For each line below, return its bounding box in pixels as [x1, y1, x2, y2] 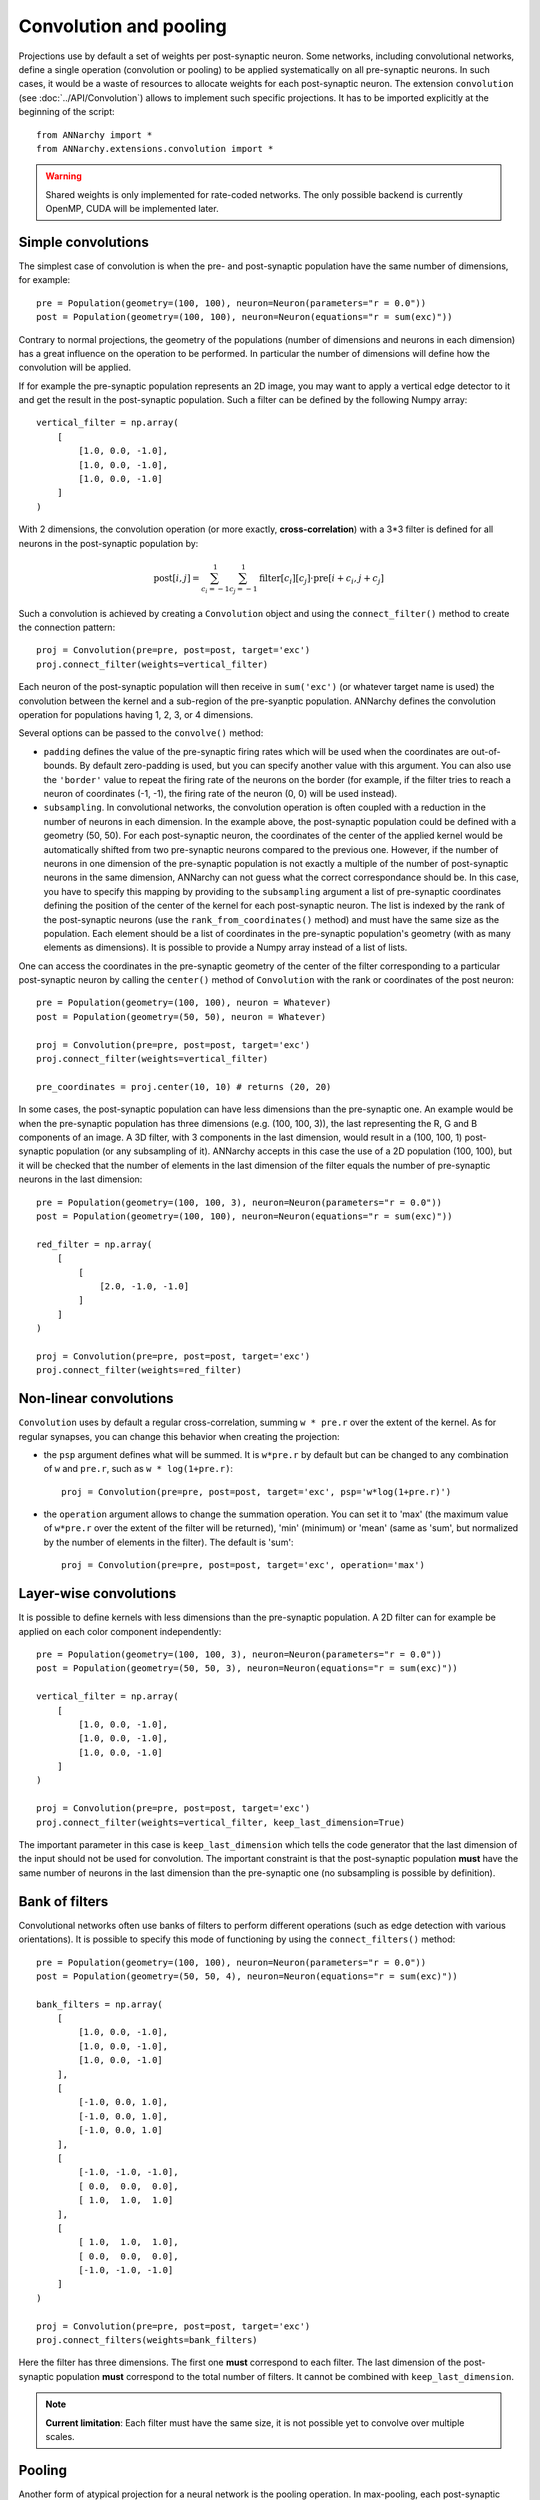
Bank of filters [18, 1893, 109, 1910]
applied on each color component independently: [18, 1625, 222, 1637]
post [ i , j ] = [153, 572, 200, 584]
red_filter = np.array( [36, 1238, 153, 1250]
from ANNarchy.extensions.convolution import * [36, 143, 274, 154]
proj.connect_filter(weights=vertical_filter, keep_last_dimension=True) [36, 1816, 406, 1828]
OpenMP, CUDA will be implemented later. [45, 203, 219, 215]
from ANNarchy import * [36, 129, 153, 140]
